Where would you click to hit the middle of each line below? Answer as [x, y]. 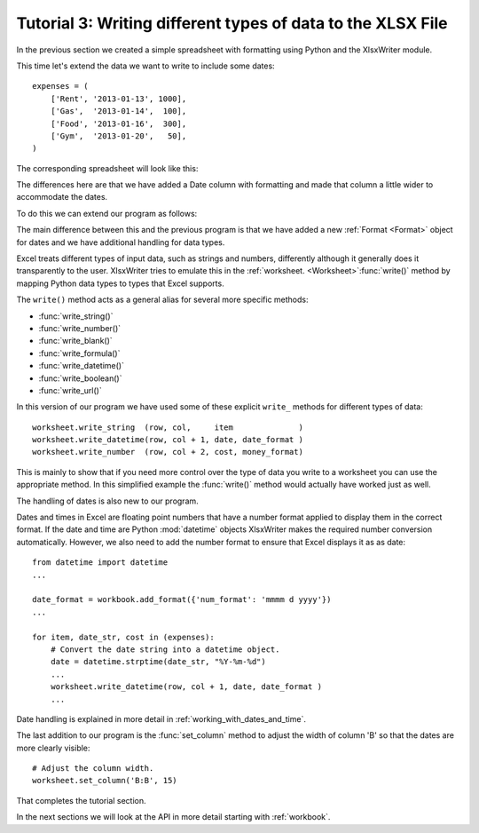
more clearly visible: [53, 748]
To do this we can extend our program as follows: [107, 213]
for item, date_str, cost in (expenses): [123, 637]
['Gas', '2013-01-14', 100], [118, 111]
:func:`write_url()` [70, 390]
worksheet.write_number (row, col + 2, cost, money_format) [168, 452]
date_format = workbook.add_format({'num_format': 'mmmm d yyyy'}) [182, 600]
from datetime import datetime [100, 563]
